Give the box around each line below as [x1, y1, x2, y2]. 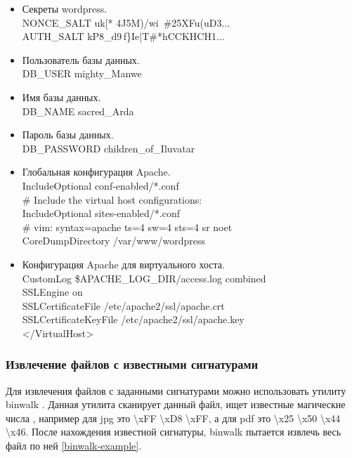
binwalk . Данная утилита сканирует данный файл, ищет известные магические [6, 397, 346, 412]
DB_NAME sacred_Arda [22, 103, 134, 118]
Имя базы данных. [22, 89, 101, 104]
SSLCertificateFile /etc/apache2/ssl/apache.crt [22, 298, 225, 313]
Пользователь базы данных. [22, 52, 140, 67]
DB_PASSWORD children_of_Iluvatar [22, 140, 195, 155]
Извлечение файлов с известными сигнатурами [6, 355, 259, 373]
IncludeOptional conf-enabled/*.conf [22, 178, 179, 192]
